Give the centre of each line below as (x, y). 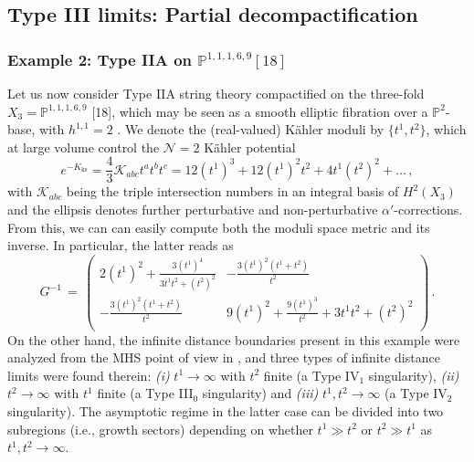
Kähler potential (250, 147)
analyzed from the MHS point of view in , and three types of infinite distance (224, 357)
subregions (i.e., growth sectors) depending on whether (160, 429)
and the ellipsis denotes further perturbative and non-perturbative (193, 210)
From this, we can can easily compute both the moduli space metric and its (219, 227)
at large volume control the (84, 147)
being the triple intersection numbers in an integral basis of (232, 191)
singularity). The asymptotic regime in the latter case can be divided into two (226, 410)
